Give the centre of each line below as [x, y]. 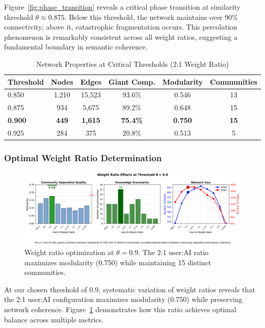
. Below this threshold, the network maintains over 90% [151, 17]
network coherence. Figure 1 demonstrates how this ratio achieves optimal [120, 309]
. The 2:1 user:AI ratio [174, 252]
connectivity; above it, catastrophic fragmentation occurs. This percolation [121, 27]
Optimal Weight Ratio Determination [83, 157]
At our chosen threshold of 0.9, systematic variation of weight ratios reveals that [130, 289]
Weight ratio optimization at [69, 252]
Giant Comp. [132, 81]
